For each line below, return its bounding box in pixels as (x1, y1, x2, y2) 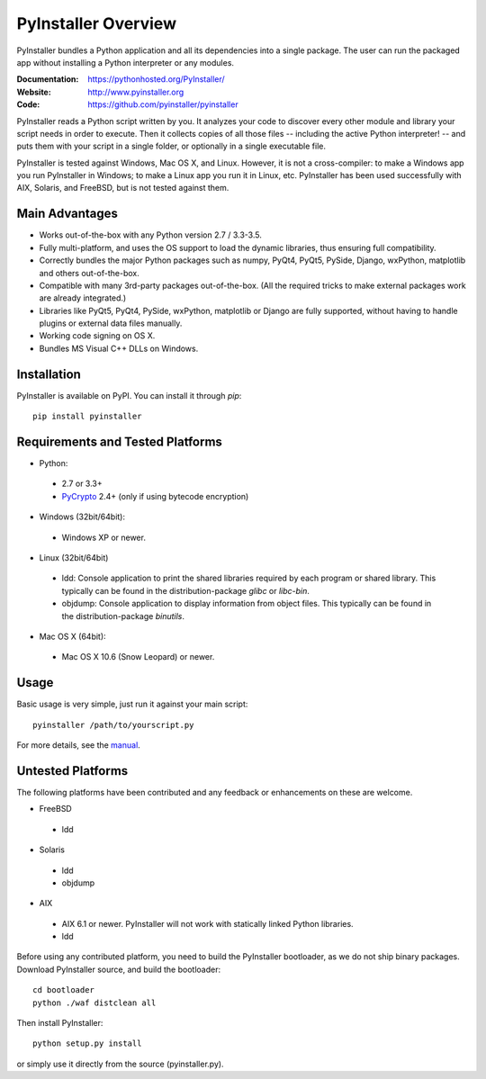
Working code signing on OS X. (39, 330, 156, 341)
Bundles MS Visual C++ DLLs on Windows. (39, 343, 199, 354)
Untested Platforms (16, 763, 129, 778)
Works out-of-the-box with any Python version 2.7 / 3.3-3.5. (39, 229, 263, 240)
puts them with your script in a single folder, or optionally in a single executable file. (16, 140, 327, 152)
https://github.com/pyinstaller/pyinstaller (87, 99, 238, 110)
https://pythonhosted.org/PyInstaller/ (87, 74, 225, 85)
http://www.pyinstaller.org (87, 86, 184, 97)
